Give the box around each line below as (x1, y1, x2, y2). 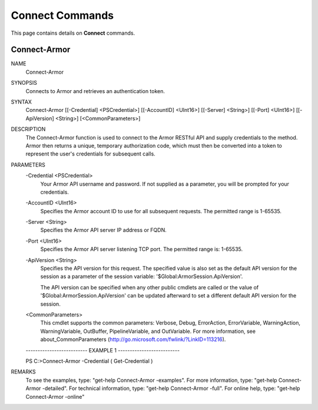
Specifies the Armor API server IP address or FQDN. (40, 227, 167, 234)
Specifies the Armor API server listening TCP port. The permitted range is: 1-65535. (40, 246, 243, 253)
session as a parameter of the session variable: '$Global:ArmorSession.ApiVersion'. (40, 273, 243, 280)
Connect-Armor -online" (25, 393, 85, 400)
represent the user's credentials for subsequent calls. (25, 150, 155, 157)
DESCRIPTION (11, 125, 46, 133)
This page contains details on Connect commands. (11, 29, 135, 37)
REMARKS (11, 368, 36, 375)
